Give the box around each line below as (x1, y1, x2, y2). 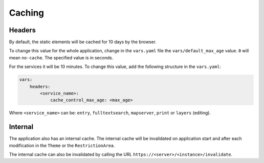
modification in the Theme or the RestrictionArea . (9, 142, 115, 148)
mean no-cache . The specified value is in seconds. (9, 54, 113, 61)
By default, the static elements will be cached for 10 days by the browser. (9, 39, 156, 45)
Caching (9, 7, 44, 18)
